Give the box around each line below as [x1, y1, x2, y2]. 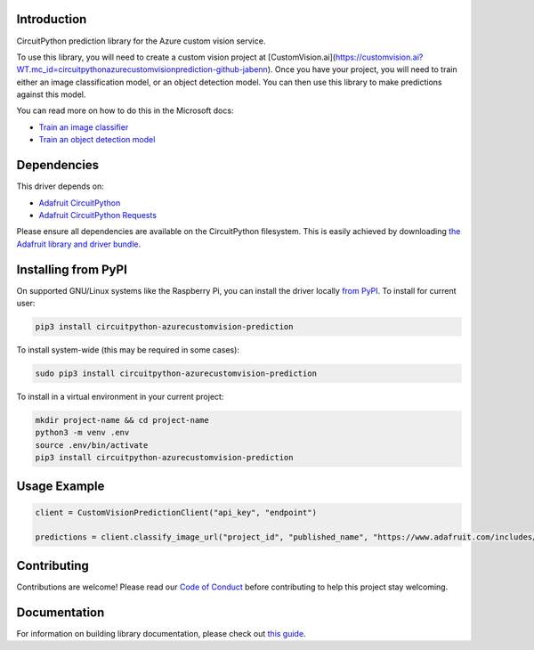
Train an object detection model [38, 134, 156, 145]
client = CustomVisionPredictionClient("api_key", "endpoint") [35, 508, 318, 517]
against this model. [16, 89, 86, 100]
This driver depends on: [16, 181, 104, 191]
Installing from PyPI [16, 262, 128, 277]
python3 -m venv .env [35, 427, 130, 438]
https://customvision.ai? [335, 52, 424, 62]
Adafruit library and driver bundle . [16, 239, 142, 249]
